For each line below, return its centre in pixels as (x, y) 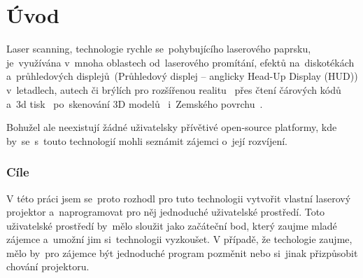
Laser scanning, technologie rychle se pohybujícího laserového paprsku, (159, 49)
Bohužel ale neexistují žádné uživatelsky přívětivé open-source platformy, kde (172, 127)
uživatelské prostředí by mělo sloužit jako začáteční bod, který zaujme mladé (172, 225)
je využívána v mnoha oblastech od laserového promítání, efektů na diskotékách (180, 62)
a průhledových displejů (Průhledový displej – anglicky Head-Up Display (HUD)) (182, 76)
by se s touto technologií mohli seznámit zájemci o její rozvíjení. (147, 140)
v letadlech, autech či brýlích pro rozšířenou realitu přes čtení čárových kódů (174, 89)
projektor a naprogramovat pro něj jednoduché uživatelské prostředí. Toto (166, 212)
